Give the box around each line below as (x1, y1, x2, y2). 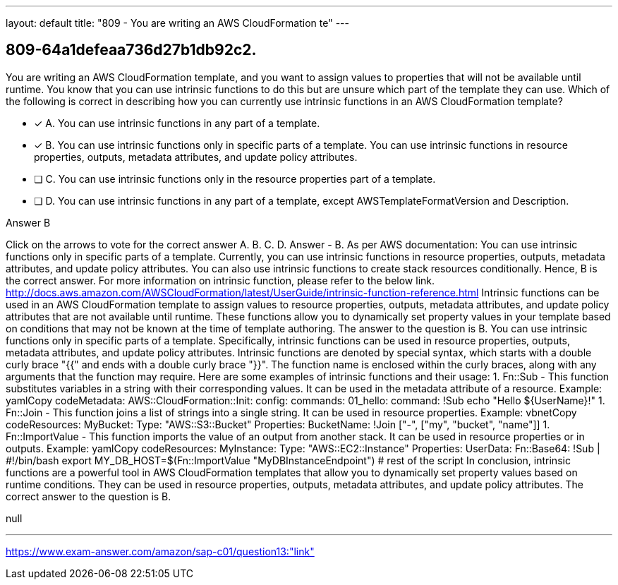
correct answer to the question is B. (6, 490, 171, 502)
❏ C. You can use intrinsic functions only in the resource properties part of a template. (34, 172, 436, 185)
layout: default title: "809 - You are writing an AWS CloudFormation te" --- (6, 17, 349, 29)
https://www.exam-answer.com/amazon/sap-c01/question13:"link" (6, 545, 315, 557)
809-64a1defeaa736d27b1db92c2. (6, 41, 257, 59)
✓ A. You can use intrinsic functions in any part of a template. (34, 116, 320, 129)
